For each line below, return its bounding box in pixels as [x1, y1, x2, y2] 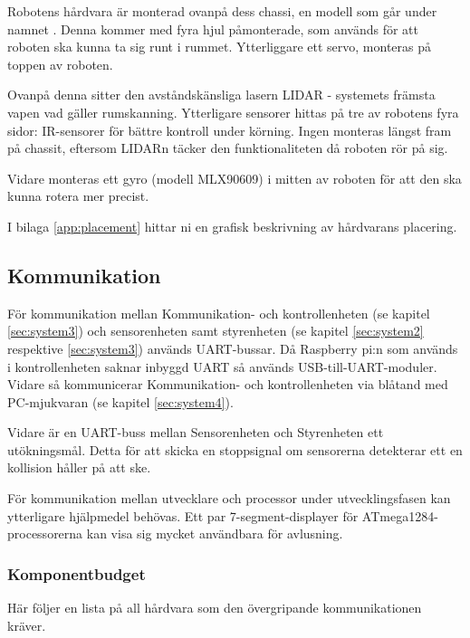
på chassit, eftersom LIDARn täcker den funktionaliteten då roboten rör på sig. [7, 138, 448, 157]
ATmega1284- [361, 506, 438, 525]
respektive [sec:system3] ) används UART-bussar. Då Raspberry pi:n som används [7, 338, 458, 357]
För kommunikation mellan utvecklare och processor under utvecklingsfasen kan [7, 489, 451, 508]
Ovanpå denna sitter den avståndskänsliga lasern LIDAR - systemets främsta [7, 85, 436, 104]
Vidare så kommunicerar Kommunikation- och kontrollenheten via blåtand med [7, 375, 448, 394]
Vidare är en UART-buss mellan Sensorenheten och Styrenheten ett [7, 423, 384, 442]
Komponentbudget [7, 562, 146, 585]
